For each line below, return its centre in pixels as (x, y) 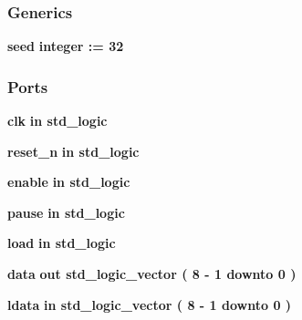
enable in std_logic (69, 182)
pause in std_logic (66, 212)
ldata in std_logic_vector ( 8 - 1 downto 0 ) (150, 304)
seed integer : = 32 (66, 46)
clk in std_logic (57, 121)
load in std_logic (62, 243)
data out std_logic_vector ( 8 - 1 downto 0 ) (152, 274)
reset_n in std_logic (73, 151)
